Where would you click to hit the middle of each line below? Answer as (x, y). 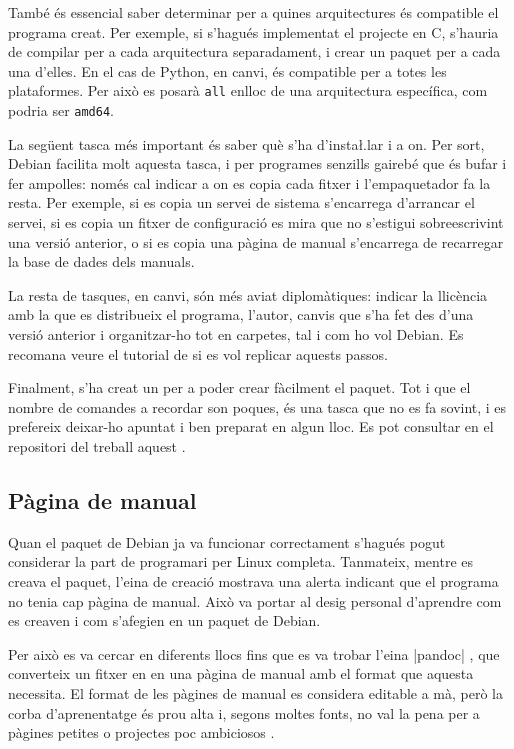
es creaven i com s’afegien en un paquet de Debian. (164, 620)
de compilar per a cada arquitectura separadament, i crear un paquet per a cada (254, 51)
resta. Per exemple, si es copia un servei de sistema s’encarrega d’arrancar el (241, 202)
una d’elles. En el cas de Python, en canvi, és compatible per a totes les (227, 70)
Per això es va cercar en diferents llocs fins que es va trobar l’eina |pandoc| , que (254, 653)
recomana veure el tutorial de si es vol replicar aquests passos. (198, 353)
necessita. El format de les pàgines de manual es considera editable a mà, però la (255, 692)
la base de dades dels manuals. (101, 261)
